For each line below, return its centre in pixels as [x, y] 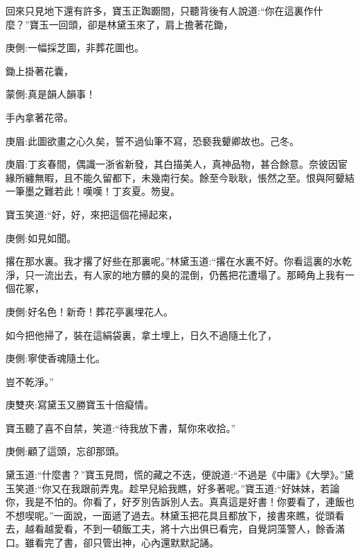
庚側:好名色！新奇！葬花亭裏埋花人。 [89, 311]
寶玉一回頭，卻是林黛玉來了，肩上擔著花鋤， [131, 24]
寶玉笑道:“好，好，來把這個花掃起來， [92, 214]
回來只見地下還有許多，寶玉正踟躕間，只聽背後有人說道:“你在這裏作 [160, 10]
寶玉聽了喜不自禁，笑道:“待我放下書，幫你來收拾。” [121, 427]
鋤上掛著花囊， [39, 70]
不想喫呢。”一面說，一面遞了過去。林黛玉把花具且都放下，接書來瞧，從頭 [170, 515]
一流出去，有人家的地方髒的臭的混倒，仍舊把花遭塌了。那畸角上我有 [189, 274]
